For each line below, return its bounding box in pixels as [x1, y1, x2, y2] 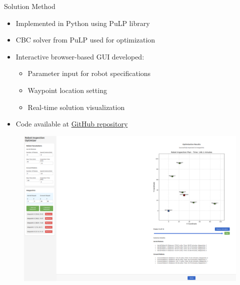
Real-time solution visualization [27, 101, 125, 112]
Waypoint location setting [27, 84, 107, 95]
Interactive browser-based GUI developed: [15, 51, 144, 61]
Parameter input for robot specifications [27, 68, 151, 78]
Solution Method [4, 1, 55, 11]
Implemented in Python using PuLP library [15, 17, 150, 28]
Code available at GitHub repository [15, 118, 128, 129]
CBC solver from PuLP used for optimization [15, 34, 155, 45]
